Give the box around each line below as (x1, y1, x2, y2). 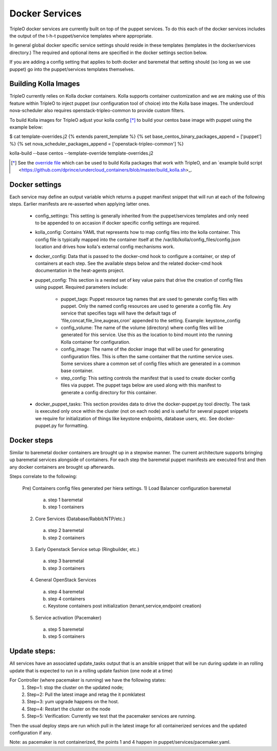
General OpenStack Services (35, 577, 96, 583)
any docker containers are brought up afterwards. (9, 464, 115, 470)
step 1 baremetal (48, 497, 83, 503)
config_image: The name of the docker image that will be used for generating (61, 346, 224, 352)
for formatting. (57, 423, 89, 429)
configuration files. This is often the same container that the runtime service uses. (61, 353, 234, 359)
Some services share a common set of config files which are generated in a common (61, 360, 241, 367)
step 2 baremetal (48, 527, 84, 534)
